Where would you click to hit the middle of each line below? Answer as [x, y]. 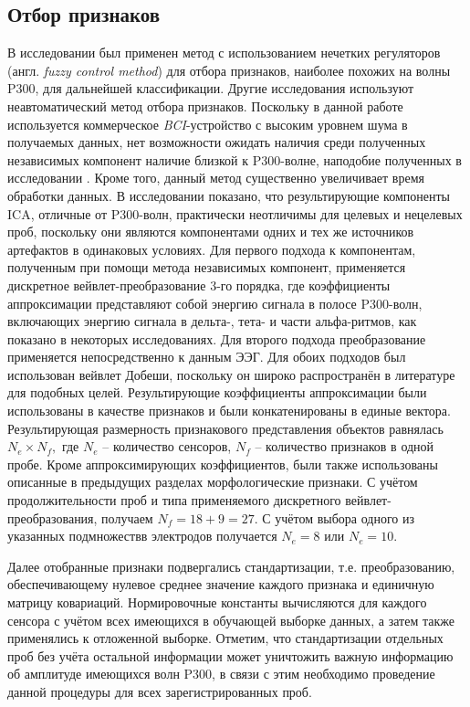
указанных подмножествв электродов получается [142, 536]
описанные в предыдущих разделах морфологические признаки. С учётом [213, 482]
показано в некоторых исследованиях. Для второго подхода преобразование [217, 338]
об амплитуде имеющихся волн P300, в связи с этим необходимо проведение [221, 674]
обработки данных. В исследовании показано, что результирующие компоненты [229, 195]
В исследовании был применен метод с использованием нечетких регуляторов [224, 53]
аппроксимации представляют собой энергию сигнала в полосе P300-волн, [215, 303]
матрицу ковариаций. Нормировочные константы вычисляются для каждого [217, 602]
